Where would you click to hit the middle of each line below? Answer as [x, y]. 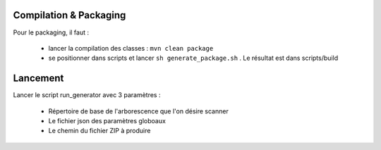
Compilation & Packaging [69, 15]
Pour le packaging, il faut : [51, 32]
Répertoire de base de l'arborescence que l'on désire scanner [138, 111]
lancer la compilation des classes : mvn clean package [131, 48]
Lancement [38, 79]
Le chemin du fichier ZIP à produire [99, 131]
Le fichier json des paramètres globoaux [107, 120]
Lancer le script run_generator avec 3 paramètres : [87, 95]
